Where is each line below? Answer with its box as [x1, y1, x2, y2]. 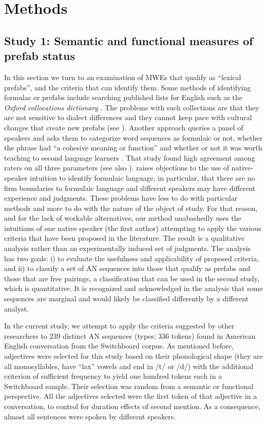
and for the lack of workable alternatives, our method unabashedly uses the [4, 212, 241, 223]
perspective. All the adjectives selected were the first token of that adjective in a [4, 391, 257, 401]
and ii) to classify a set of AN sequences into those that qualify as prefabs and [4, 263, 251, 274]
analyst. [4, 303, 29, 314]
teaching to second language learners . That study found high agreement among [4, 152, 255, 163]
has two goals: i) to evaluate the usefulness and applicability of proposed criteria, [4, 253, 259, 263]
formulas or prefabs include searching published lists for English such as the [4, 92, 242, 103]
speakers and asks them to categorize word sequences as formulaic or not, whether [4, 132, 263, 143]
